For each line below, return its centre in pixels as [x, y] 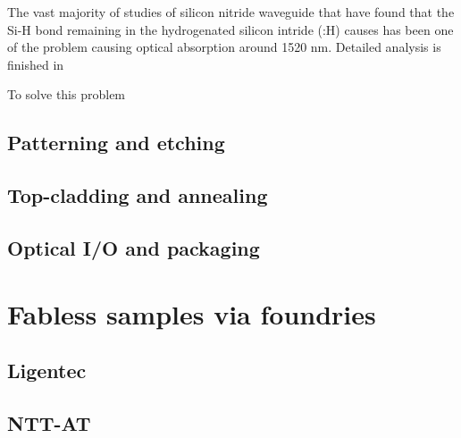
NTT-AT [49, 422]
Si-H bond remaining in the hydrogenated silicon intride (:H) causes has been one [230, 29]
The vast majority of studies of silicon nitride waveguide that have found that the [231, 12]
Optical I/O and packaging [134, 247]
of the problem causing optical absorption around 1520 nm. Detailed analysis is [224, 47]
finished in [36, 64]
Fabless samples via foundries [192, 313]
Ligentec [47, 371]
